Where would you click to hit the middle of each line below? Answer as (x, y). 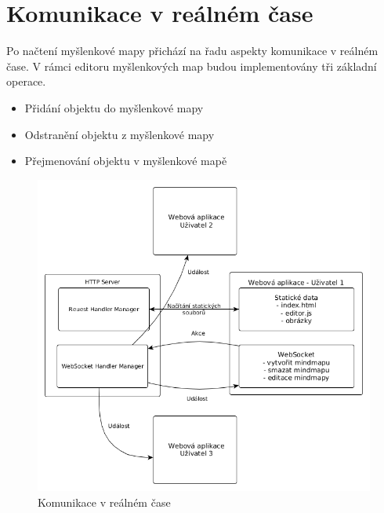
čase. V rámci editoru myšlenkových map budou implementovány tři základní (192, 66)
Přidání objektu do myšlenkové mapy (114, 107)
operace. (26, 81)
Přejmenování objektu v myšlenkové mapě (126, 161)
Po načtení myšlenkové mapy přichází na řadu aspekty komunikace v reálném (192, 51)
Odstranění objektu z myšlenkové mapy (120, 134)
